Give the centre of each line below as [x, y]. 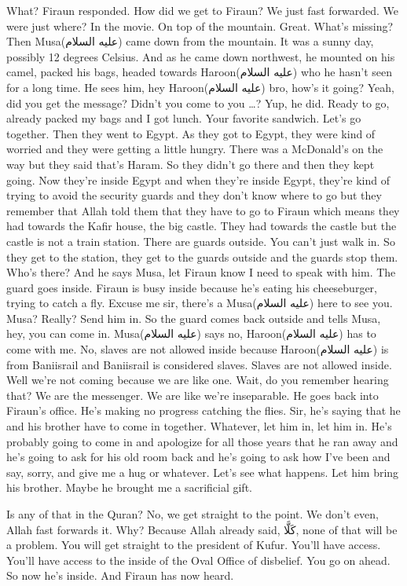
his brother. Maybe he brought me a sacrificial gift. [129, 487]
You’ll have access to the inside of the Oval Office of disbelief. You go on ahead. [198, 560]
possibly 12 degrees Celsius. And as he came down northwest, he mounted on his [201, 56]
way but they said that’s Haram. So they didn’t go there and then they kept [191, 164]
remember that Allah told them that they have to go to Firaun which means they [203, 210]
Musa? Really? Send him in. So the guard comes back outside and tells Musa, [194, 318]
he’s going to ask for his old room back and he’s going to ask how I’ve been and [198, 457]
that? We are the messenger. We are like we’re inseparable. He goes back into [192, 395]
